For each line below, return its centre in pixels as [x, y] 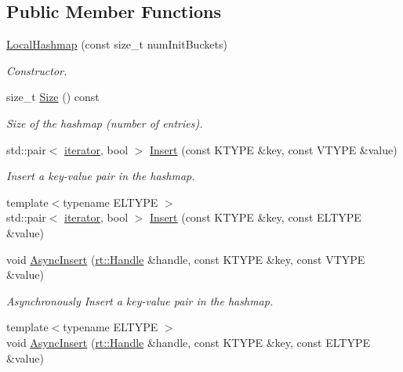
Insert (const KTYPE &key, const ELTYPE [256, 217]
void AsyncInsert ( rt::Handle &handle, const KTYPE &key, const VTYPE [186, 259]
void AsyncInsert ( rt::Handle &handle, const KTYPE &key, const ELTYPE [189, 342]
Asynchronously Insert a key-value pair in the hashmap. [140, 300]
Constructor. [37, 70]
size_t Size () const [53, 97]
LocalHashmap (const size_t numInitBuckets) [117, 44]
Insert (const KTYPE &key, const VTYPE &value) [274, 149]
